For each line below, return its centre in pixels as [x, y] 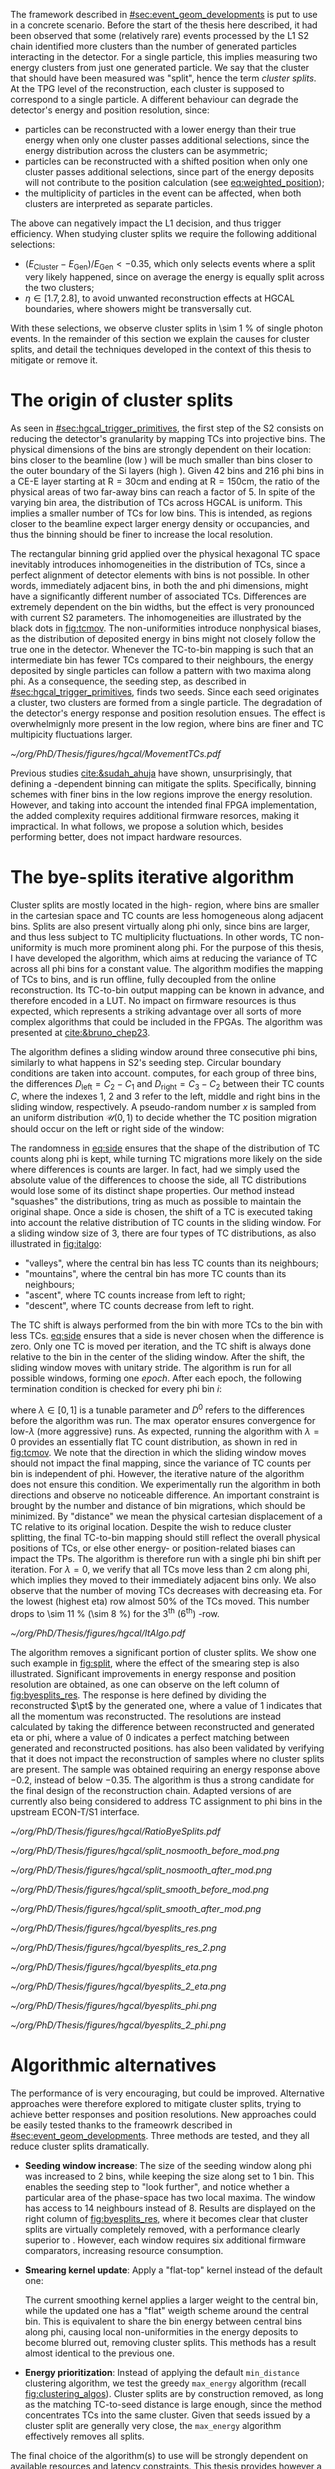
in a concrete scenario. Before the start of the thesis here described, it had [164, 25]
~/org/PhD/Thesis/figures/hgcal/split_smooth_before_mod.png [140, 1889]
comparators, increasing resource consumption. [124, 2250]
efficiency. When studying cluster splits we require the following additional [163, 233]
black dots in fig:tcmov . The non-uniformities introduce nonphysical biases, [166, 628]
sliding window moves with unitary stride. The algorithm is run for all [151, 1368]
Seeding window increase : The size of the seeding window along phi [168, 2165]
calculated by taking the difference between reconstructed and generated [162, 1726]
